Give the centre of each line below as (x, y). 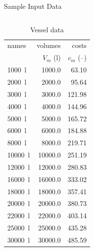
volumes (48, 45)
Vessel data (47, 29)
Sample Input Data (33, 6)
